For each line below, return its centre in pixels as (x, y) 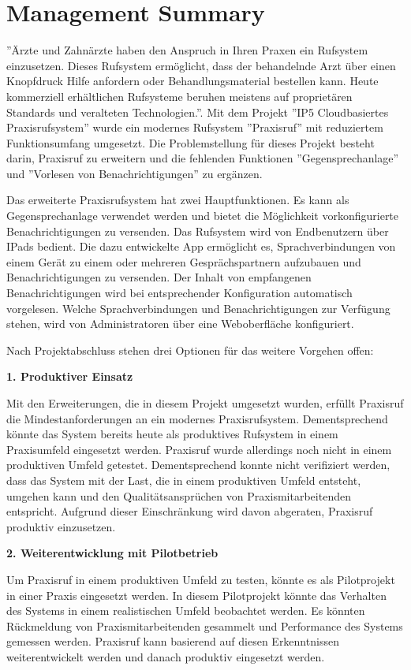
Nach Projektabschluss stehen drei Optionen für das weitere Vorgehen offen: (190, 350)
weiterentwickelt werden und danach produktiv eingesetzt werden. (166, 656)
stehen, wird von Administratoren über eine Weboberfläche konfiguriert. (180, 324)
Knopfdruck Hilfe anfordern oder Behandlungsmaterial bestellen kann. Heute (192, 81)
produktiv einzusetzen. (61, 526)
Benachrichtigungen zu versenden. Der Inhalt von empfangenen (159, 277)
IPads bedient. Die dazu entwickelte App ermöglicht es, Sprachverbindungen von (201, 246)
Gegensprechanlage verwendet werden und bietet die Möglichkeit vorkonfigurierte (203, 216)
